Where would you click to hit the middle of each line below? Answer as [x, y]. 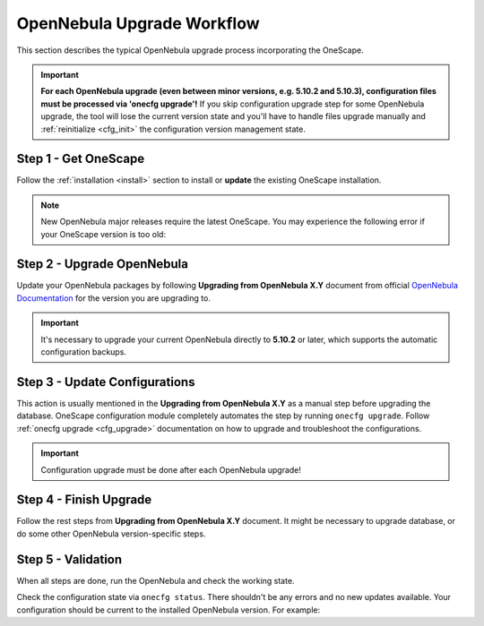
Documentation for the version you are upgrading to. [113, 298]
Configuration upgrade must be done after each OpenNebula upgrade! [171, 469]
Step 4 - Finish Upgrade [84, 500]
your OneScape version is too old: [103, 234]
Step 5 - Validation [69, 559]
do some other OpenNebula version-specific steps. [111, 534]
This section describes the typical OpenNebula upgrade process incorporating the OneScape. [190, 50]
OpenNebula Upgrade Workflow [138, 23]
